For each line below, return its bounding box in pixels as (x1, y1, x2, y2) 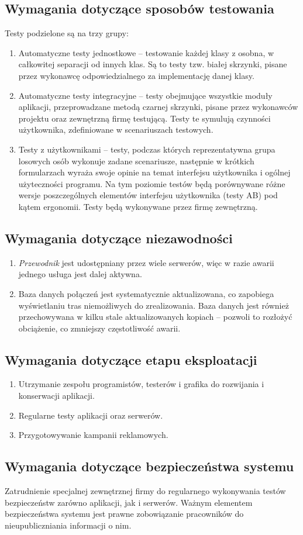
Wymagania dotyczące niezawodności (5, 229, 233, 247)
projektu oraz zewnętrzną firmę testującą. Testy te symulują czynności (18, 112, 271, 124)
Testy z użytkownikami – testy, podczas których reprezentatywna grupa (18, 143, 276, 155)
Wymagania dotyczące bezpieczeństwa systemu (5, 457, 294, 475)
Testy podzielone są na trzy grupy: (5, 27, 129, 39)
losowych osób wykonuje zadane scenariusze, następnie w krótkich (18, 154, 254, 167)
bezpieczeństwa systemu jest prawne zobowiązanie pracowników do (5, 508, 244, 520)
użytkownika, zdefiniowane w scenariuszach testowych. (18, 123, 214, 136)
